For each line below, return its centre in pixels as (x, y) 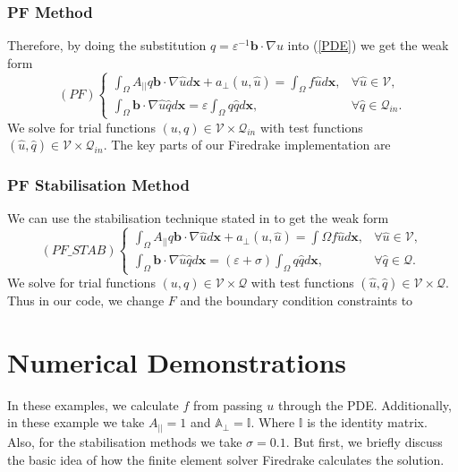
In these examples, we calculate (93, 404)
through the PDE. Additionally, (365, 404)
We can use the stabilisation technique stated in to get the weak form (198, 218)
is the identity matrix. (367, 422)
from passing (228, 404)
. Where (273, 422)
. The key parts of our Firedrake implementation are (247, 145)
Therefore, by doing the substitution (107, 45)
